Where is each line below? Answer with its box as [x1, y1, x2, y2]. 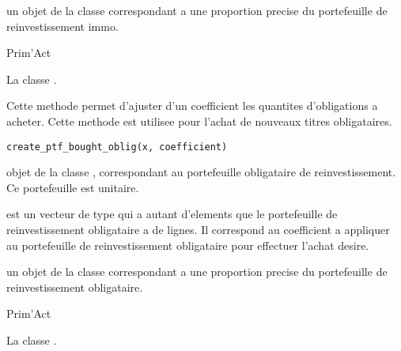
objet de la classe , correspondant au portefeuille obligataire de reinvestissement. [6, 164, 396, 180]
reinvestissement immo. [6, 17, 119, 34]
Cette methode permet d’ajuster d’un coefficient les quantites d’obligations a [6, 97, 378, 114]
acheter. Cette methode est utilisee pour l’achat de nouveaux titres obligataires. [6, 112, 392, 129]
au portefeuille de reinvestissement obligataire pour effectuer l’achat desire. [6, 236, 369, 253]
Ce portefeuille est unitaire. [6, 179, 139, 195]
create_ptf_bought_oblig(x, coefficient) [6, 141, 228, 153]
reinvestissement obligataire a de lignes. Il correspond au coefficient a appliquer [6, 221, 390, 237]
